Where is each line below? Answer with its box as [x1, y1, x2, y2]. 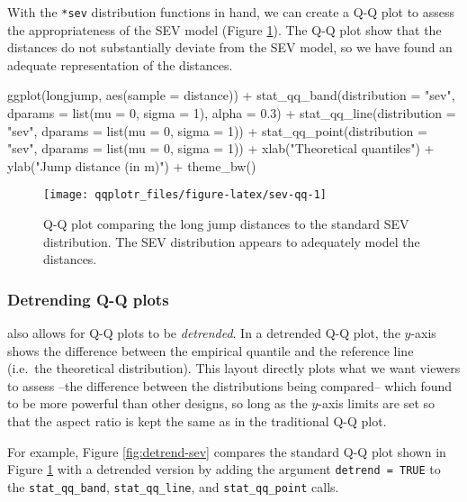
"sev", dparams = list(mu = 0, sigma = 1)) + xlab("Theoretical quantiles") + [7, 139, 435, 158]
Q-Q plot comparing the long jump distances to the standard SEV [43, 214, 409, 233]
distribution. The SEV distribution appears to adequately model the [43, 232, 420, 251]
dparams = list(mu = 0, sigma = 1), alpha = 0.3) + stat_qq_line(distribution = [7, 104, 456, 123]
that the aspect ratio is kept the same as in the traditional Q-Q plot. [7, 412, 387, 431]
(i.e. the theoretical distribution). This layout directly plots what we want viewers [7, 359, 461, 378]
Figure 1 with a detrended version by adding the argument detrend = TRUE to [7, 460, 441, 479]
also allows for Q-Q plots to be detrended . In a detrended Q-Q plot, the [7, 324, 400, 342]
